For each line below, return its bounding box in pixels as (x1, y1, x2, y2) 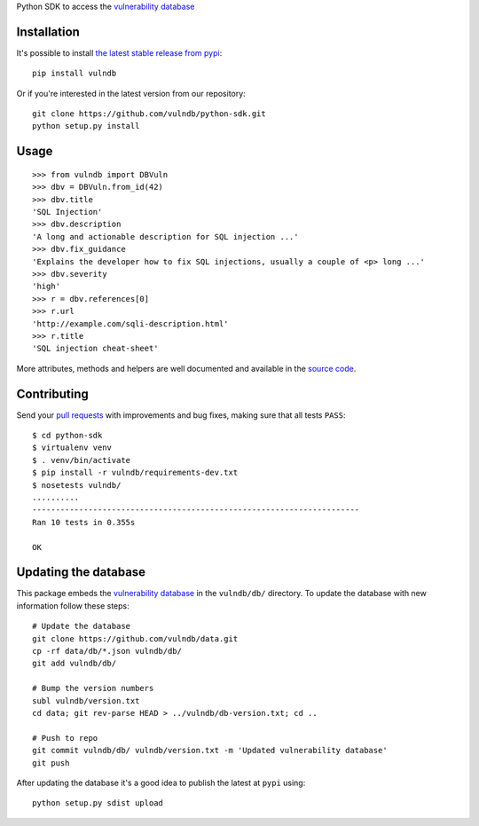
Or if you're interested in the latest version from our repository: (16, 88, 246, 98)
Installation (16, 24, 80, 39)
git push (32, 758, 70, 767)
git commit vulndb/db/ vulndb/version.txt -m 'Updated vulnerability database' (32, 745, 388, 756)
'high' (32, 281, 61, 292)
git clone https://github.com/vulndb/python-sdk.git (32, 109, 266, 119)
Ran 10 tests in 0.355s (32, 517, 136, 527)
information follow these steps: (16, 600, 130, 611)
